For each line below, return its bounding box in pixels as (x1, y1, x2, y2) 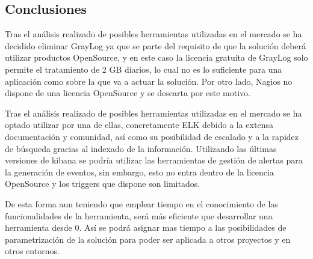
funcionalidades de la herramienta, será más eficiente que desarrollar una (5, 209, 273, 222)
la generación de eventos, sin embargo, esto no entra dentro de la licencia (5, 165, 274, 178)
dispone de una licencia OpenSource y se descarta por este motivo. (5, 87, 250, 99)
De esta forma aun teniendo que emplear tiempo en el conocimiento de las (5, 197, 278, 210)
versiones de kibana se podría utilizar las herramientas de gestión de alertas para (5, 154, 303, 166)
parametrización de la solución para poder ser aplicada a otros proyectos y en (5, 233, 291, 245)
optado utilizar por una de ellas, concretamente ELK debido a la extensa (5, 118, 273, 131)
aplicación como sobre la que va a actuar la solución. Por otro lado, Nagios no (5, 75, 293, 87)
